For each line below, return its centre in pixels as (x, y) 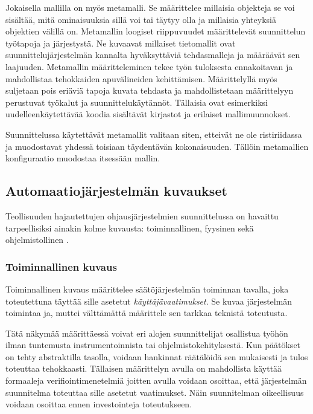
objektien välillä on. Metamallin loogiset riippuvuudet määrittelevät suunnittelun (156, 31)
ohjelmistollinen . (37, 240)
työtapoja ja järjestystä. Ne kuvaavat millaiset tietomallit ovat (121, 43)
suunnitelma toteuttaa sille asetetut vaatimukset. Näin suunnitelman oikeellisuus (155, 392)
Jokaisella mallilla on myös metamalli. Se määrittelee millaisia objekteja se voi (150, 7)
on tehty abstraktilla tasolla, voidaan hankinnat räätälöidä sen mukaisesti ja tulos (157, 356)
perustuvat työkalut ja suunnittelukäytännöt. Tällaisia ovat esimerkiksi (137, 102)
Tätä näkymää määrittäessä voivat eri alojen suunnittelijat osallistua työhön (147, 333)
